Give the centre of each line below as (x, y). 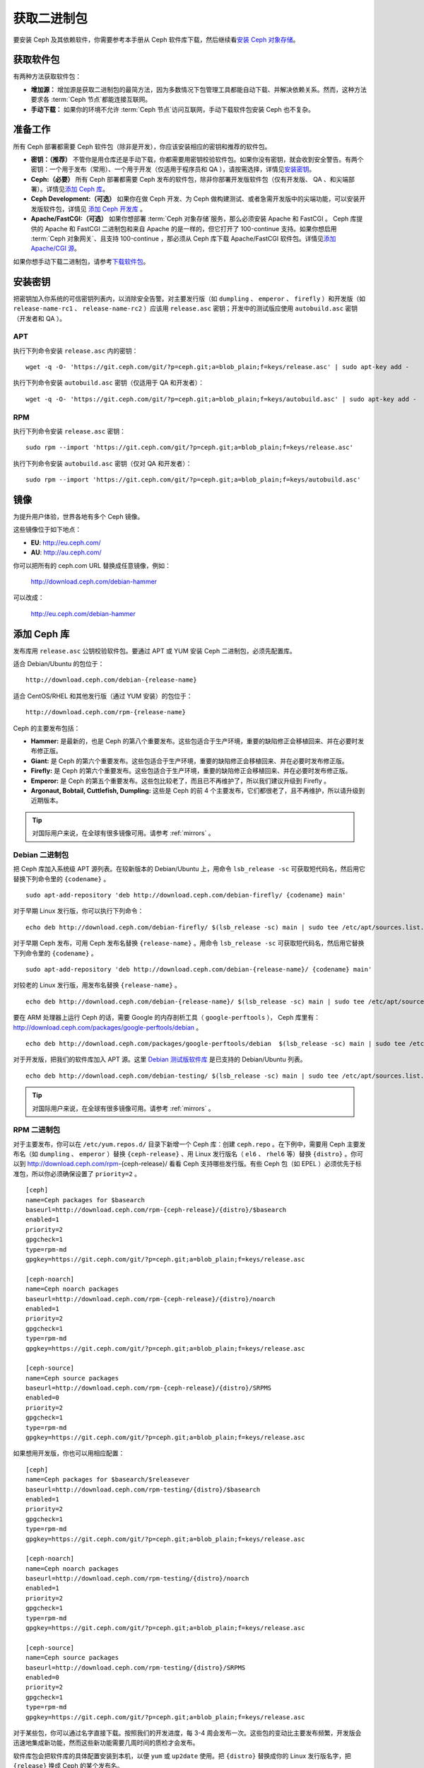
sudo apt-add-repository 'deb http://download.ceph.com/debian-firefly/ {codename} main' (186, 895)
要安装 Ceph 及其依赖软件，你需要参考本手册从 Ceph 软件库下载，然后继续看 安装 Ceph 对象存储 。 (156, 40)
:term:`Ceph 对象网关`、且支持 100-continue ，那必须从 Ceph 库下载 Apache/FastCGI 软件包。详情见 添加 (183, 239)
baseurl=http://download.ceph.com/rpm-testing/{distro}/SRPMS (136, 1668)
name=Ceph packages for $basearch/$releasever (108, 1479)
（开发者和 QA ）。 (40, 318)
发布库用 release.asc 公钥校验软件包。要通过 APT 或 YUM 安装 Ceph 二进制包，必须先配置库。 (154, 651)
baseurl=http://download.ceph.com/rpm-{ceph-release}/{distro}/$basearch (156, 1210)
